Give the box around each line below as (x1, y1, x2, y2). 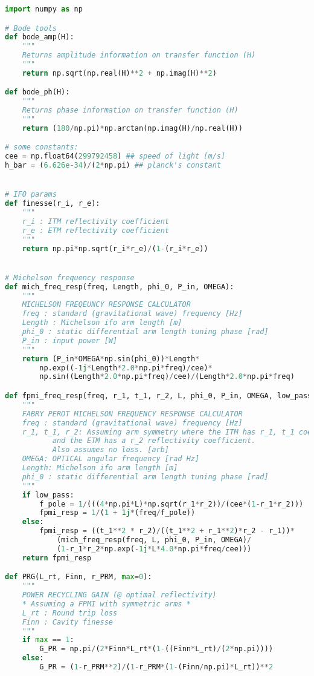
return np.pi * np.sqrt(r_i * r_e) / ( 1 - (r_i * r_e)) (22, 244, 208, 253)
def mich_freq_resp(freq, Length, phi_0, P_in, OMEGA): (5, 282, 234, 291)
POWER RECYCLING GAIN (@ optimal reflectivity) (22, 591, 217, 600)
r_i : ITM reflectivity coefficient (22, 217, 170, 226)
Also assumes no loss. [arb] (52, 445, 170, 454)
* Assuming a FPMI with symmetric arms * (22, 599, 191, 608)
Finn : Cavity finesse (22, 617, 113, 626)
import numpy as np (5, 5, 83, 13)
